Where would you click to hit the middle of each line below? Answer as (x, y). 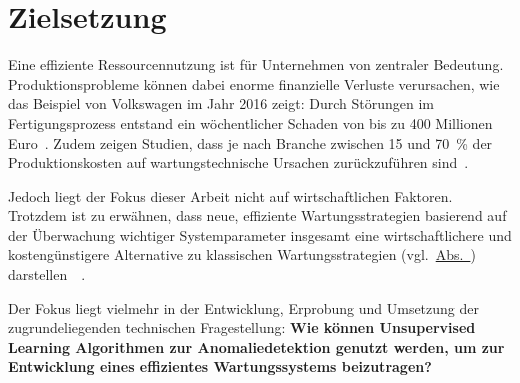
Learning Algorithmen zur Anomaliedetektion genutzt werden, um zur (256, 346)
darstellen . (47, 274)
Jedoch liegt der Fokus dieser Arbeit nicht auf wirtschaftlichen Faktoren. (230, 195)
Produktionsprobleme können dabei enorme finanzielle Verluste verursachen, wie (254, 83)
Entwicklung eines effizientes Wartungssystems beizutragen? (220, 366)
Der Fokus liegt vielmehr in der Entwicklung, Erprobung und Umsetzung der (244, 307)
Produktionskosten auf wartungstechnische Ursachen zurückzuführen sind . (238, 162)
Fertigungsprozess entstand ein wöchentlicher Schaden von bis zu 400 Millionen (250, 122)
